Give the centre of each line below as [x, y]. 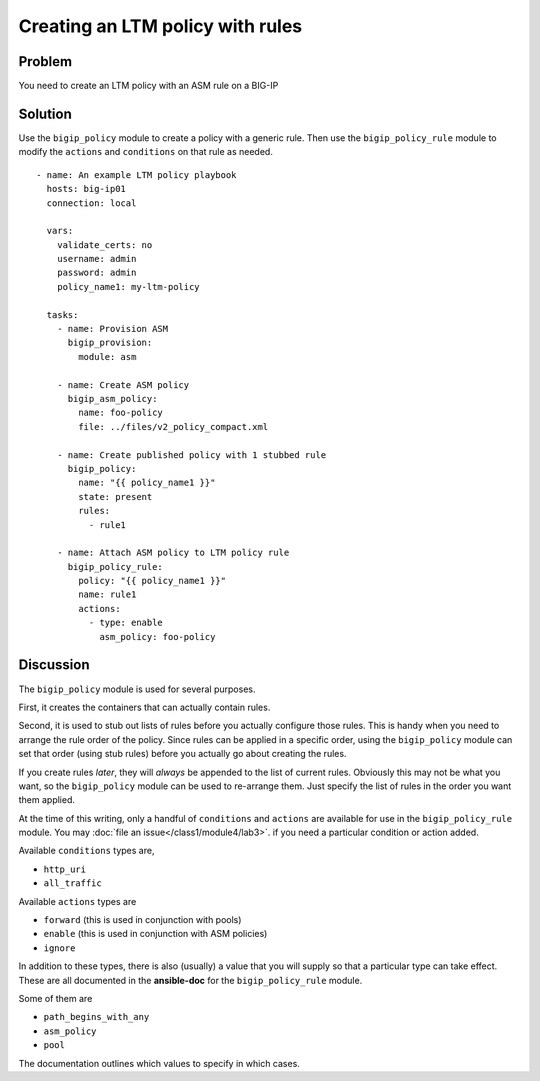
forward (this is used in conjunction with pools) [142, 920]
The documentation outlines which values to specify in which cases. [159, 1063]
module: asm [107, 356]
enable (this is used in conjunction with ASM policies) [155, 934]
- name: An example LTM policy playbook [136, 174]
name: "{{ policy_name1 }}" [147, 483]
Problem [45, 61]
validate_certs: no [104, 244]
